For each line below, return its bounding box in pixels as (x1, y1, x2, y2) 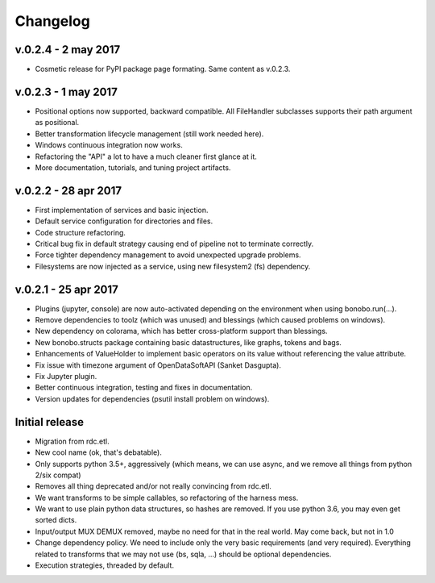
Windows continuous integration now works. (35, 140, 183, 150)
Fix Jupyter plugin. (35, 372, 97, 381)
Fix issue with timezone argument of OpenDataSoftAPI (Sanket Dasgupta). (35, 360, 282, 370)
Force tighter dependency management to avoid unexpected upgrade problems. (35, 250, 301, 260)
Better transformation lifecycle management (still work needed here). (35, 129, 264, 139)
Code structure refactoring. (35, 227, 126, 237)
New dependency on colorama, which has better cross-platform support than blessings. (35, 327, 328, 336)
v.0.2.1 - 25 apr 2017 (14, 282, 118, 296)
